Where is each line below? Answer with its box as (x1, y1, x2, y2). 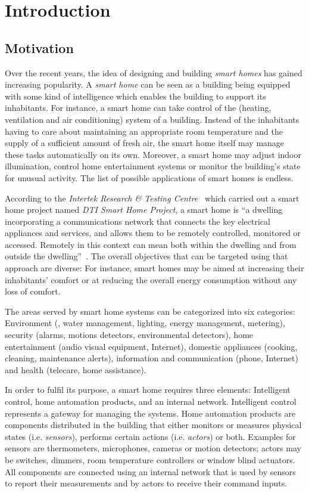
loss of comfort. (5, 285, 61, 297)
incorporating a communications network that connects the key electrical (5, 215, 270, 227)
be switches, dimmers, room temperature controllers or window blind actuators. (5, 453, 295, 466)
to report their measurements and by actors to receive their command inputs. (5, 477, 288, 489)
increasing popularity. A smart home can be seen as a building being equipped (5, 78, 291, 91)
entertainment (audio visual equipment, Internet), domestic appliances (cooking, (5, 340, 298, 352)
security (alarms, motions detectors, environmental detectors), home (5, 328, 254, 341)
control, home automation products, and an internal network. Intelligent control (5, 395, 296, 408)
